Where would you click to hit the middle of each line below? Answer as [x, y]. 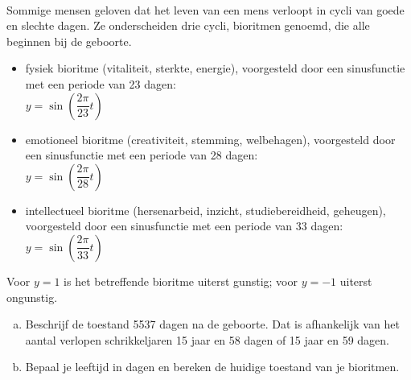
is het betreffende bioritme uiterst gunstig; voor [181, 281]
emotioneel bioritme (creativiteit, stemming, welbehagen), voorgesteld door [210, 139]
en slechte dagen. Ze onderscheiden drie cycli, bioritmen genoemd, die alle [188, 25]
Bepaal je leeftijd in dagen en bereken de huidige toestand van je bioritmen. [212, 367]
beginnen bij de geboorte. [69, 41]
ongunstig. [32, 297]
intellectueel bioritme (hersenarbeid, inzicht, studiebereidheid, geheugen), [205, 210]
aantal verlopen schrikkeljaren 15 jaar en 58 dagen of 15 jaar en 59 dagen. [207, 339]
